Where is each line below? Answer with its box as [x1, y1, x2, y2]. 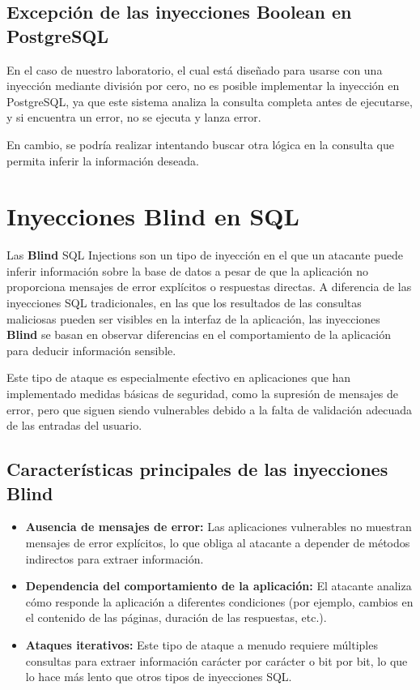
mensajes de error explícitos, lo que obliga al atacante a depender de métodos [25, 534, 410, 551]
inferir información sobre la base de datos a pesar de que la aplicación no [6, 262, 368, 279]
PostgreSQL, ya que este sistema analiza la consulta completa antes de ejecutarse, [6, 92, 413, 109]
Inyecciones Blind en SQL [6, 199, 299, 233]
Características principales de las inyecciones [6, 456, 388, 482]
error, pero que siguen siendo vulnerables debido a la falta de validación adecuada [6, 401, 412, 418]
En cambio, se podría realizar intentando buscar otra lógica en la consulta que [6, 135, 394, 152]
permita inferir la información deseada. [6, 152, 199, 169]
